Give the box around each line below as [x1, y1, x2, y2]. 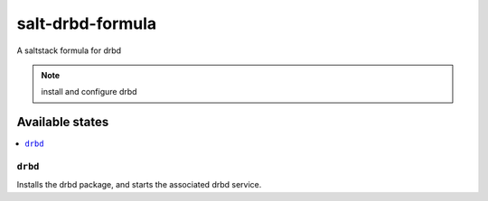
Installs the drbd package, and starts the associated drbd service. [16, 179, 262, 190]
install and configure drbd [41, 87, 137, 97]
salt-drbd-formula [16, 14, 157, 33]
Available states [16, 114, 109, 130]
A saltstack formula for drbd [16, 45, 122, 56]
